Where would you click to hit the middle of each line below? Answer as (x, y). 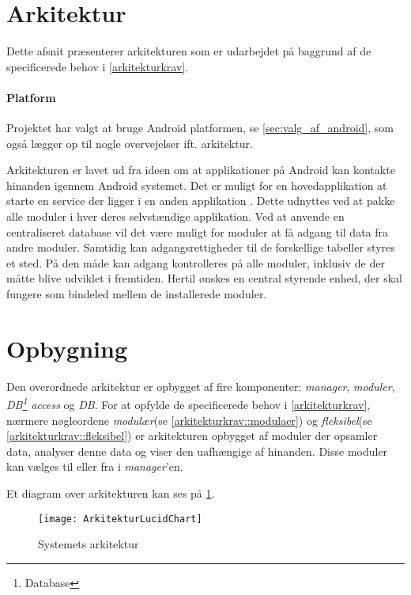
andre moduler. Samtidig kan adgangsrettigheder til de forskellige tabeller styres (201, 247)
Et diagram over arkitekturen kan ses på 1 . (111, 493)
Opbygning (67, 348)
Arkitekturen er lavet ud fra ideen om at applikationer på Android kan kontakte (201, 170)
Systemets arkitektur (89, 544)
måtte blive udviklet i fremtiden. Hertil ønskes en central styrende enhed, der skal (204, 278)
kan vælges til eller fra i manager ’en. (95, 466)
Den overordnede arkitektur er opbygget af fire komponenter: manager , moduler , (201, 386)
